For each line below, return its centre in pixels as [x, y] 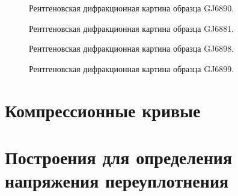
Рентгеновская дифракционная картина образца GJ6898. [132, 48]
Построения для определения [119, 157]
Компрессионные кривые [103, 110]
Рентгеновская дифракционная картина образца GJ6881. [132, 28]
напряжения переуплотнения [117, 181]
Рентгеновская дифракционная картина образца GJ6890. [132, 8]
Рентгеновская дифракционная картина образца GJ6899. [132, 68]
